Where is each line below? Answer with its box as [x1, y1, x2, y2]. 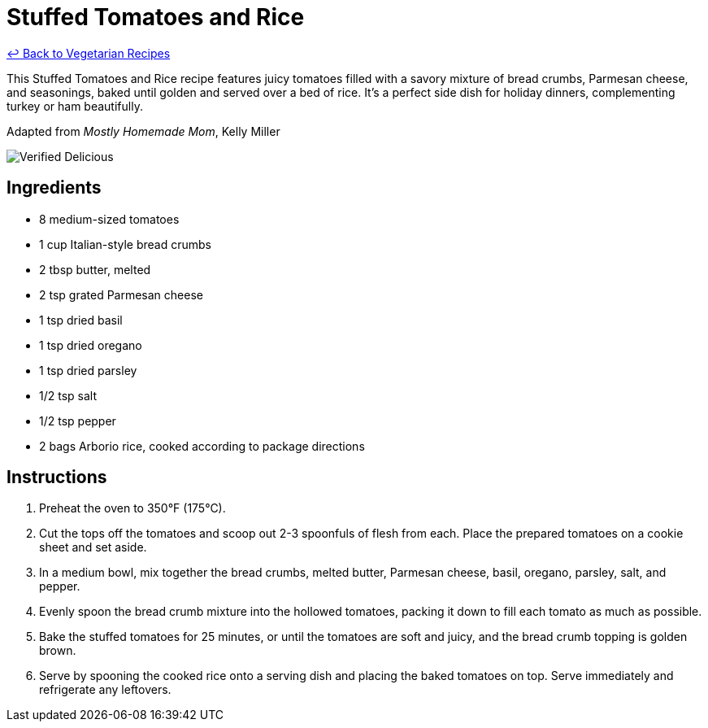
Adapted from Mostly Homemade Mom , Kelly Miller [7, 124, 280, 138]
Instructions [7, 467, 107, 488]
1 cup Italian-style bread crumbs [39, 237, 211, 251]
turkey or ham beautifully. [7, 98, 143, 113]
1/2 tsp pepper [39, 413, 116, 428]
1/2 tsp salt [39, 388, 97, 403]
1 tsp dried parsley [39, 363, 137, 377]
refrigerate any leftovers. [39, 682, 172, 697]
